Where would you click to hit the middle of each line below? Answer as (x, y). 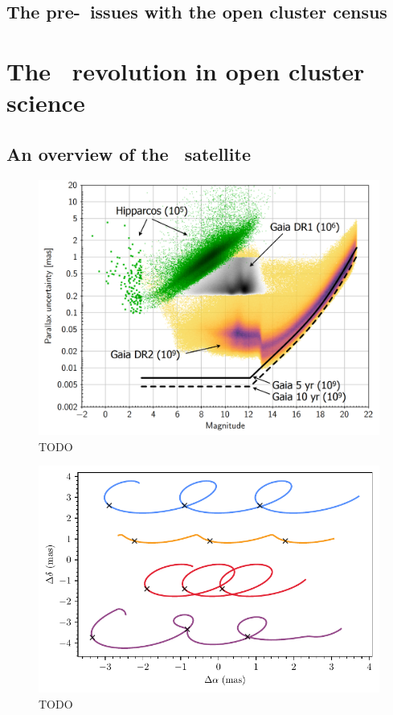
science (46, 103)
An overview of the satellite (129, 153)
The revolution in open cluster (186, 70)
